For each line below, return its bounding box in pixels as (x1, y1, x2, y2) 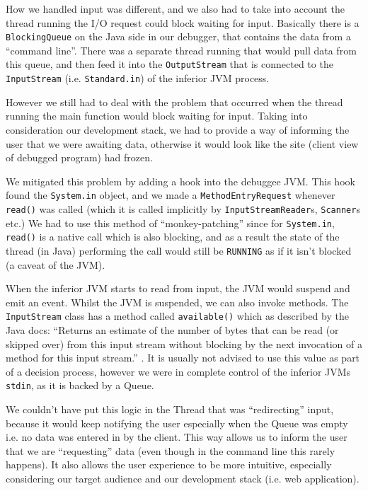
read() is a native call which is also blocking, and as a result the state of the (6, 229, 340, 244)
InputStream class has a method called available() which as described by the (6, 308, 349, 323)
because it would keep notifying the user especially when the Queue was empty (6, 415, 348, 430)
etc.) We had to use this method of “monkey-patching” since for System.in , (6, 215, 335, 230)
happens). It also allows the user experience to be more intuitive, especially (6, 457, 332, 472)
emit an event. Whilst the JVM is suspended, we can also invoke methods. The (6, 294, 349, 309)
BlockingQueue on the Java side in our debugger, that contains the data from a (6, 29, 351, 44)
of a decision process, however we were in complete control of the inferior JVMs (6, 364, 351, 379)
